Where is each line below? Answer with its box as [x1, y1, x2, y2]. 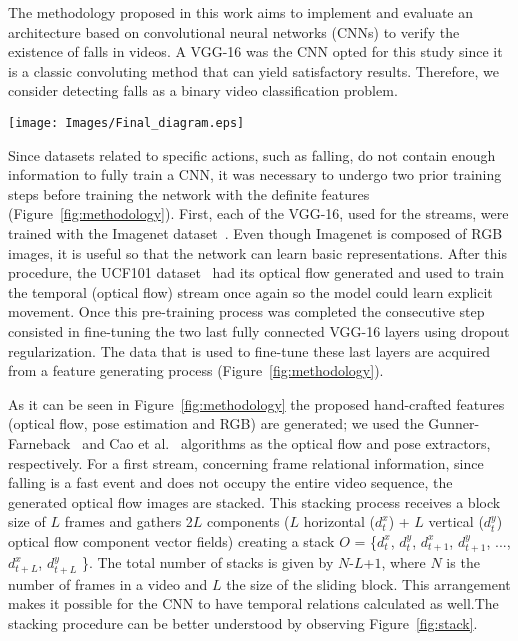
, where [381, 552, 426, 573]
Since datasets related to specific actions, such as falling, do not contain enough [8, 144, 496, 165]
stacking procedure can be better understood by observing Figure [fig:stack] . [8, 612, 478, 633]
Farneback [8, 432, 71, 453]
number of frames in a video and [8, 573, 208, 594]
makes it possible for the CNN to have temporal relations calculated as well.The [8, 593, 499, 614]
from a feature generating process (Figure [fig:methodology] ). [8, 360, 384, 381]
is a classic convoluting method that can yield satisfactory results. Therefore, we [8, 60, 500, 81]
